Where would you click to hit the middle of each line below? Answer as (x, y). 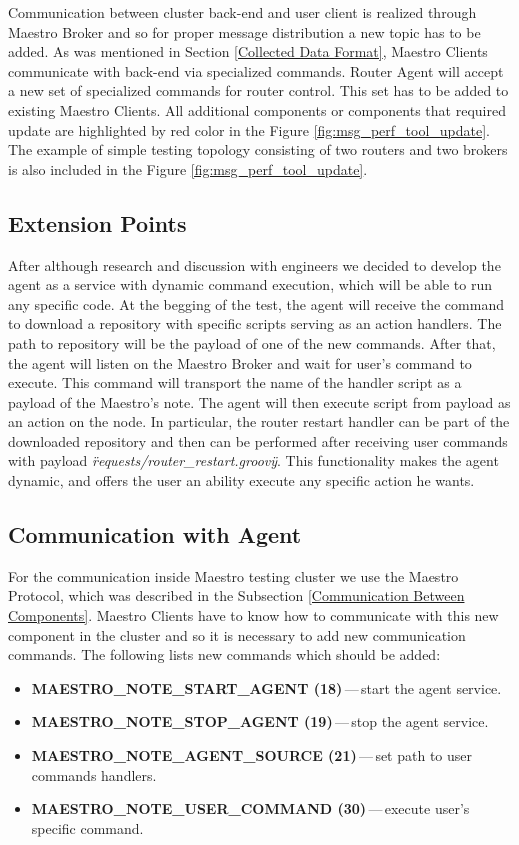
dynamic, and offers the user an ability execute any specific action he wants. (241, 480)
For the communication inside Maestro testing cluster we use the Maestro (233, 575)
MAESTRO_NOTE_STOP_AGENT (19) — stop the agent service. (260, 721)
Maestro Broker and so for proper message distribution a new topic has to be (244, 31)
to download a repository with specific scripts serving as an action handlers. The (255, 323)
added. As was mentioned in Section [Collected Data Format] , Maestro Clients (248, 51)
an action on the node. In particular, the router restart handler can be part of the (259, 421)
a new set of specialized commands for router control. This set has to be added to (258, 90)
